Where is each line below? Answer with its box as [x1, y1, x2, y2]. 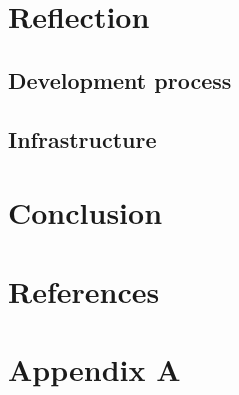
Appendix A [8, 348, 181, 389]
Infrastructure [8, 123, 157, 154]
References [8, 270, 160, 311]
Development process [8, 64, 232, 95]
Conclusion [8, 192, 163, 233]
